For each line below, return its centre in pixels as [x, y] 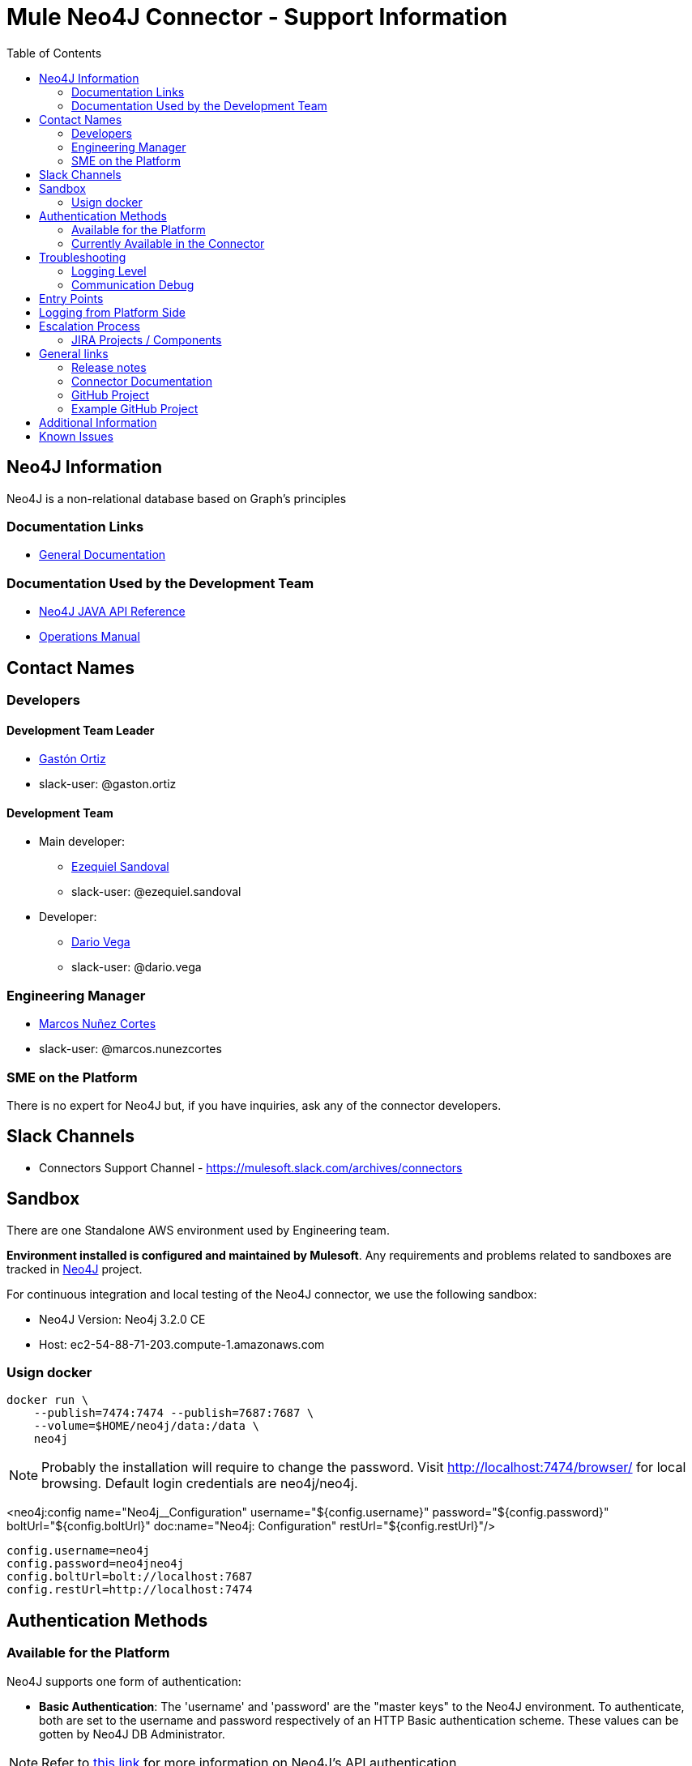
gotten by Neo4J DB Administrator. [132, 1734]
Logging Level [109, 271]
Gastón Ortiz [73, 759]
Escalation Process [90, 326]
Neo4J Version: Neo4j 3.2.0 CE [122, 1319]
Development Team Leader [81, 730]
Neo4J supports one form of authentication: [124, 1681]
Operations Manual [90, 637]
